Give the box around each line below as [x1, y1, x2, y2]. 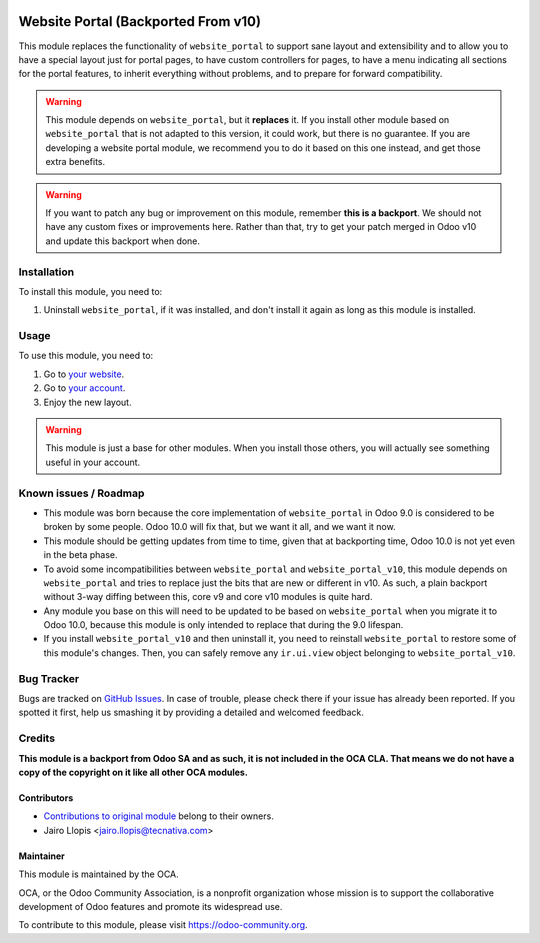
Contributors [18, 791, 74, 804]
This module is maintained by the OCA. [18, 868, 179, 880]
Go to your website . [43, 368, 125, 380]
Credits [18, 731, 55, 745]
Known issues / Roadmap [18, 486, 145, 500]
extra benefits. [45, 156, 106, 168]
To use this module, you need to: [18, 350, 154, 362]
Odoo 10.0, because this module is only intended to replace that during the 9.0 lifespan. [43, 619, 404, 631]
